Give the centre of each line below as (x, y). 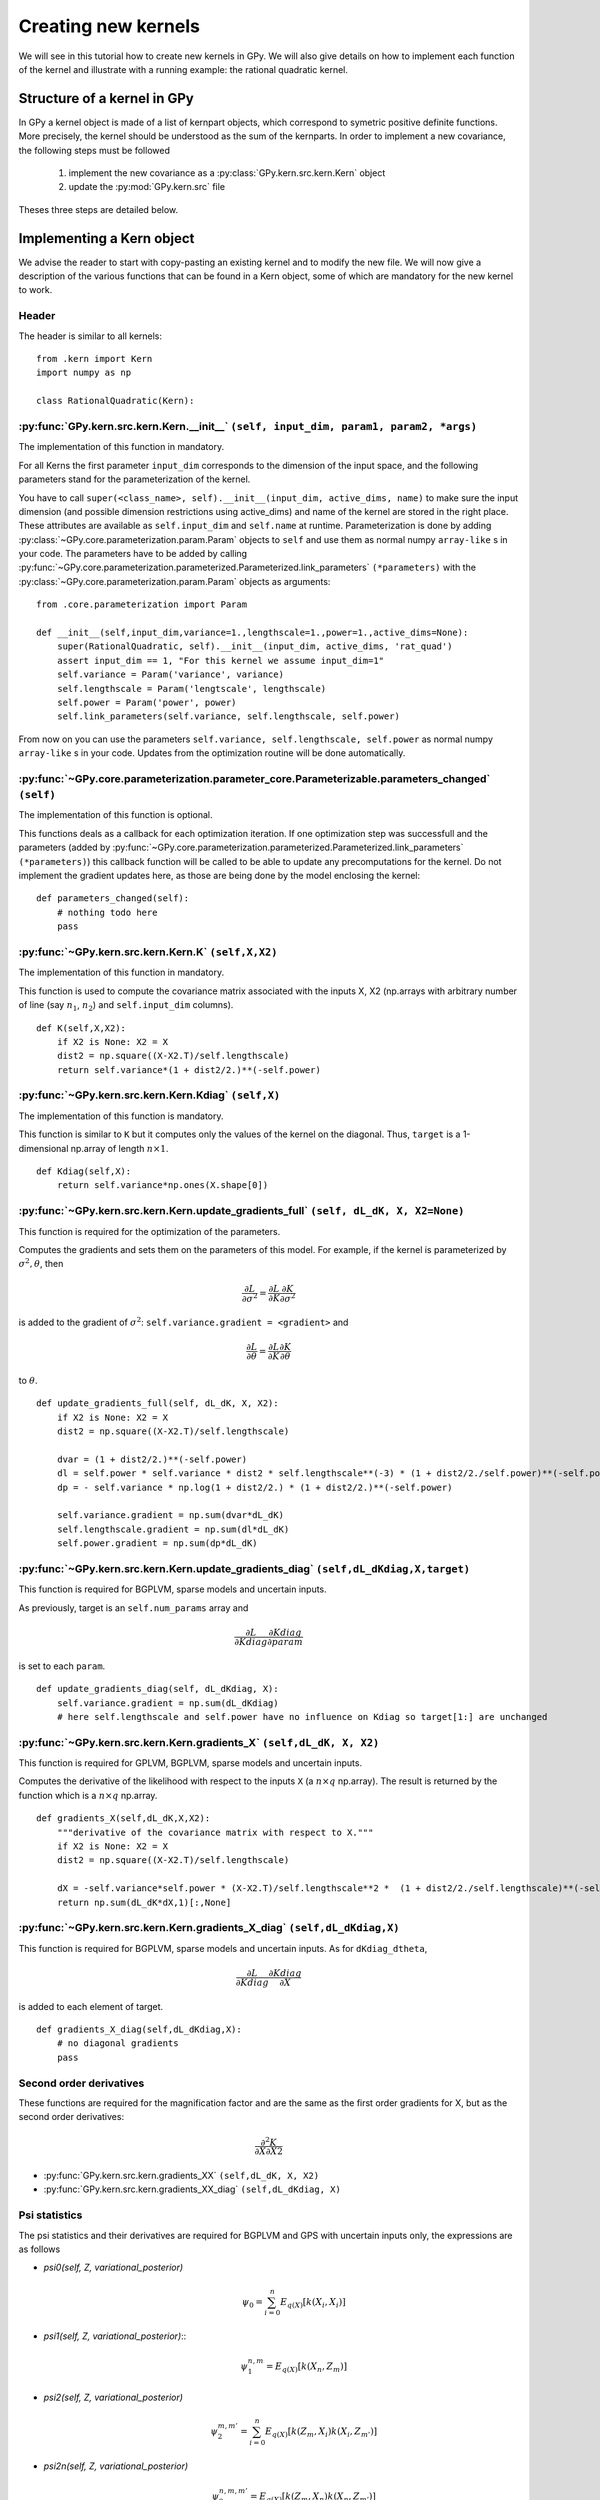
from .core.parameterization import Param (142, 604)
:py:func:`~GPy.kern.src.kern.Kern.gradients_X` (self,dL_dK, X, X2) (199, 1742)
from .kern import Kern (94, 359)
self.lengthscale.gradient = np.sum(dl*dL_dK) (173, 1529)
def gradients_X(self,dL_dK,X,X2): (123, 1818)
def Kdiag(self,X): (84, 1171)
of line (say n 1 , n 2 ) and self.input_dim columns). (126, 1006)
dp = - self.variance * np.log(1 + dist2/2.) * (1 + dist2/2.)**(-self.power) (254, 1487)
